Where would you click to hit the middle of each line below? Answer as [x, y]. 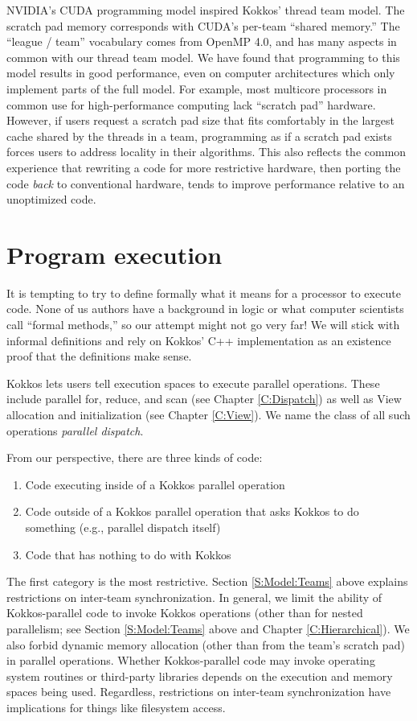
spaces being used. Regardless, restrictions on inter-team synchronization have [199, 692]
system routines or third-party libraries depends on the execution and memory [200, 676]
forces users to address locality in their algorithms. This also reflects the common [206, 152]
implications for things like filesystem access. [116, 707]
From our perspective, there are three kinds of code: [135, 457]
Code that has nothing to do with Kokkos [128, 554]
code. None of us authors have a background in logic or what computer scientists [205, 309]
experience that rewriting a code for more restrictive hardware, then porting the [204, 167]
